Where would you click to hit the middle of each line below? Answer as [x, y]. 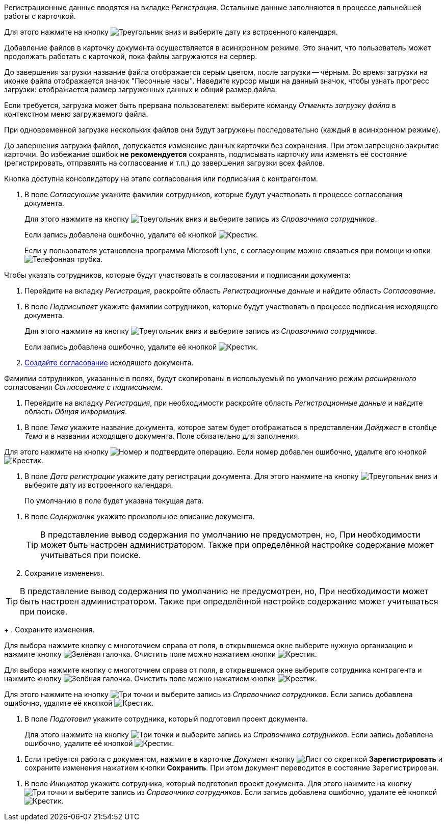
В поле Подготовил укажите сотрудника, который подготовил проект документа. [166, 719]
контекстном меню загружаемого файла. [76, 114]
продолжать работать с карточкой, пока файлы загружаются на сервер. [131, 56]
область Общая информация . [76, 411]
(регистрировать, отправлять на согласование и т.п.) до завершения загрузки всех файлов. [165, 163]
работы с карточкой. [40, 16]
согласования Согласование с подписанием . [84, 387]
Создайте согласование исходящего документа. [109, 363]
